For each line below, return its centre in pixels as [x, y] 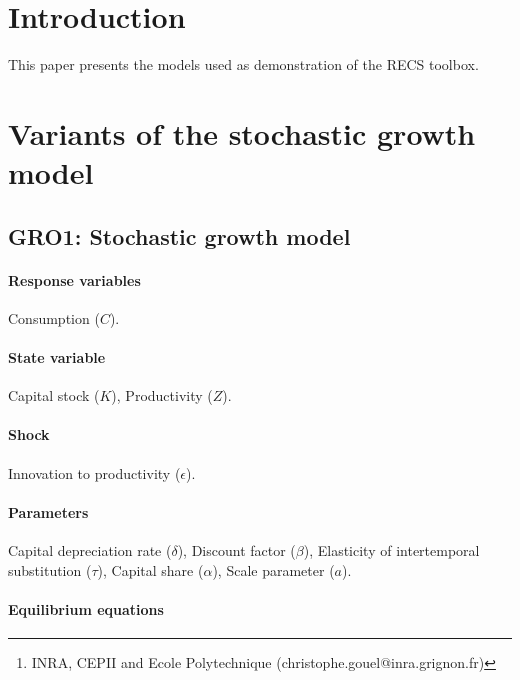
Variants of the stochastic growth [242, 132]
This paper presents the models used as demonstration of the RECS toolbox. [243, 64]
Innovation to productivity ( [94, 472]
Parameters [48, 511]
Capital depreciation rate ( [90, 550]
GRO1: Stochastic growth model [179, 235]
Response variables [74, 279]
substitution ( [50, 569]
